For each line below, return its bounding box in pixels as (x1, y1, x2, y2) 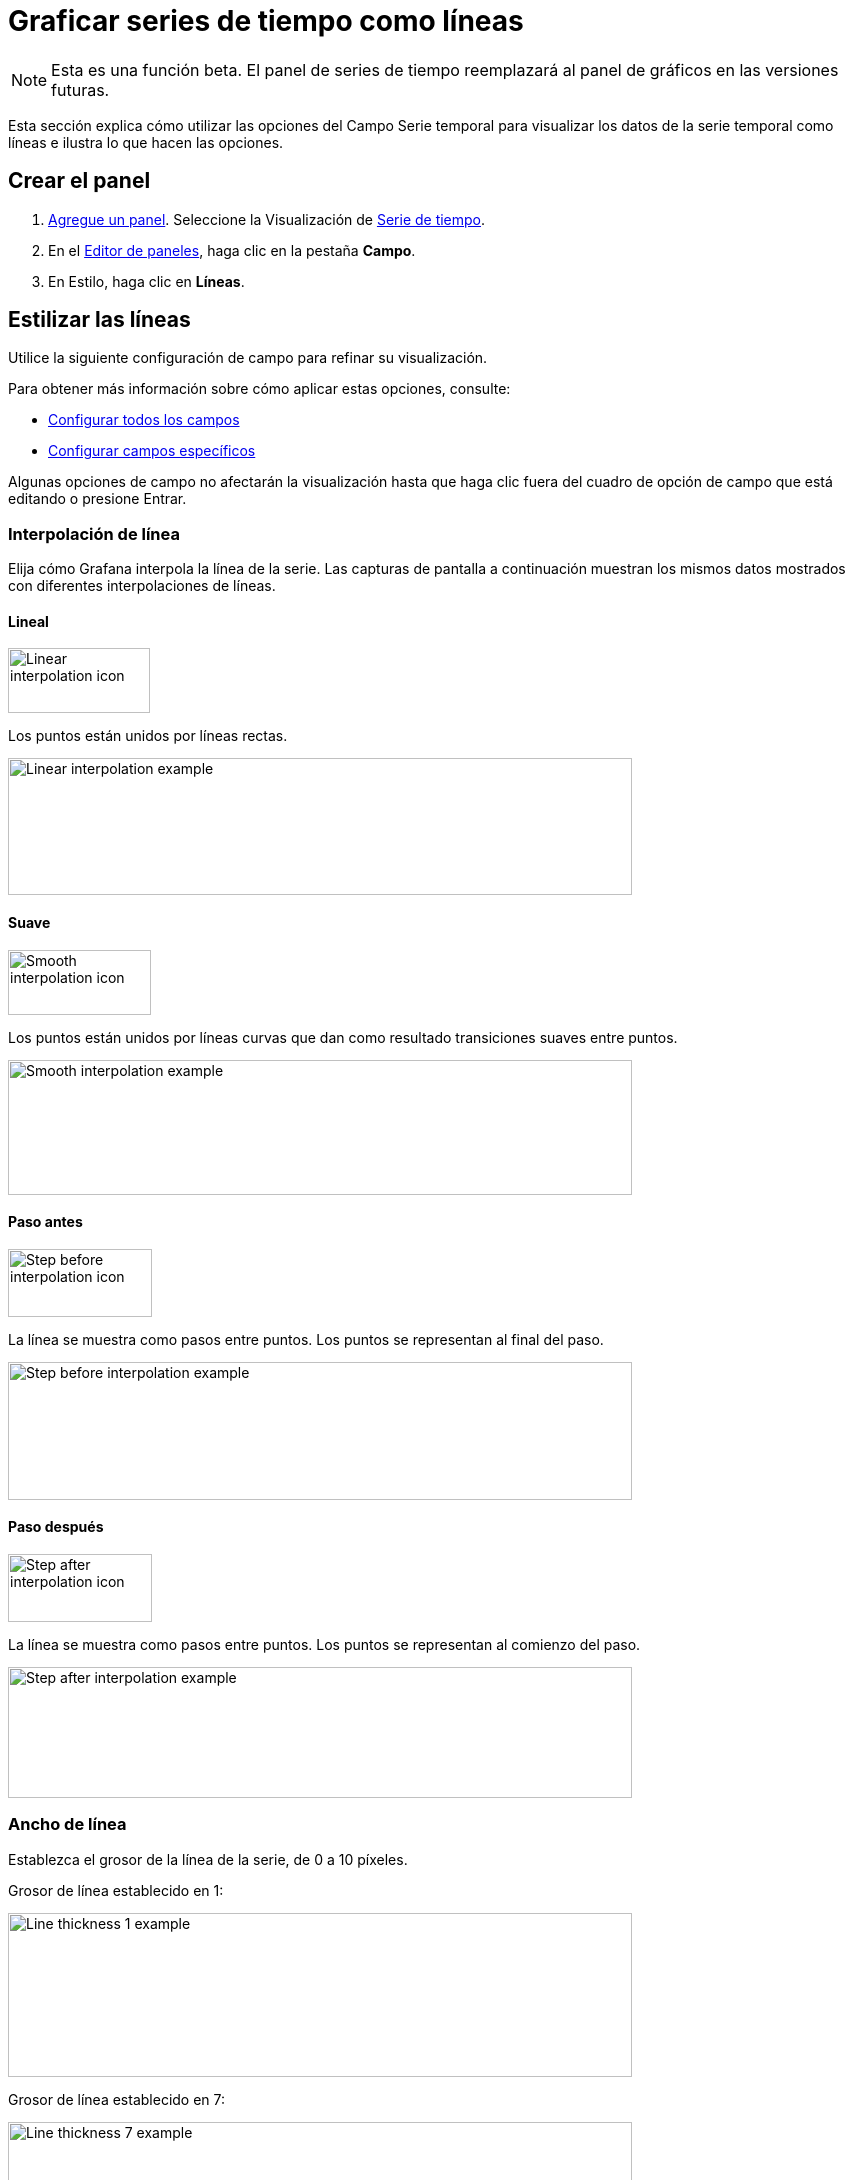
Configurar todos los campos (48, 411, 240, 429)
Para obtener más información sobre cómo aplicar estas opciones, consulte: (8, 380, 511, 398)
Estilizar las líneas (8, 307, 191, 333)
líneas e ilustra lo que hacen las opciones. (8, 133, 284, 151)
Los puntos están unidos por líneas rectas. (8, 727, 288, 745)
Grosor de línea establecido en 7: (8, 2090, 226, 2108)
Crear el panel (8, 168, 151, 194)
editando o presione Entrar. (8, 490, 187, 508)
